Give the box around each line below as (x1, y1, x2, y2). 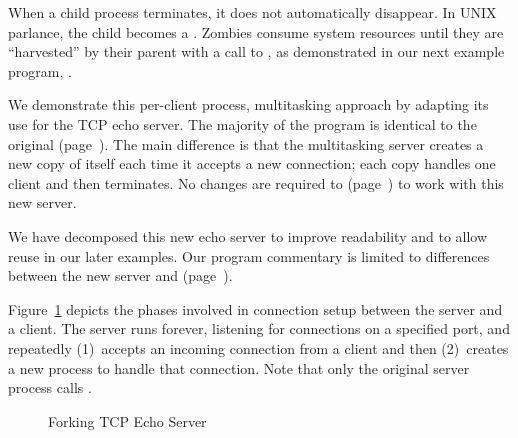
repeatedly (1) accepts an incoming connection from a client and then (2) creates (8, 337, 509, 358)
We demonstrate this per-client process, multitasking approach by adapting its (8, 94, 489, 115)
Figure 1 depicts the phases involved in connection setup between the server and (8, 298, 503, 319)
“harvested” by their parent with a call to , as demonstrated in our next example (8, 41, 505, 62)
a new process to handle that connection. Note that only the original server (8, 357, 470, 378)
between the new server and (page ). (8, 265, 233, 286)
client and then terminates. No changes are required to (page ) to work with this (8, 172, 504, 193)
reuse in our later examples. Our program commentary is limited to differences (8, 245, 490, 266)
